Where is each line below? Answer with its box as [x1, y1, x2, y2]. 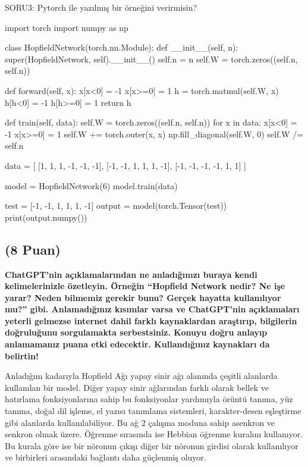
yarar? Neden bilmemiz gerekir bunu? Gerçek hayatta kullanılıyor [5, 291, 281, 303]
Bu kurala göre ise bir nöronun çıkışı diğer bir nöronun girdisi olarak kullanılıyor [5, 439, 298, 452]
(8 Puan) [5, 240, 61, 258]
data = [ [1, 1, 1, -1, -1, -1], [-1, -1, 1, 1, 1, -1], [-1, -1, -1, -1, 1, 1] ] [5, 159, 246, 171]
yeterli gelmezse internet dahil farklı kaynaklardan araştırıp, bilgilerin [5, 314, 297, 327]
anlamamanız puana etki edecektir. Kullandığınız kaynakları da [5, 338, 270, 350]
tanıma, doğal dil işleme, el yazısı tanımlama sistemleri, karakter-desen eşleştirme [5, 405, 301, 417]
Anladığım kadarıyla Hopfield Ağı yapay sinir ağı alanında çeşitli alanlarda [5, 369, 278, 382]
